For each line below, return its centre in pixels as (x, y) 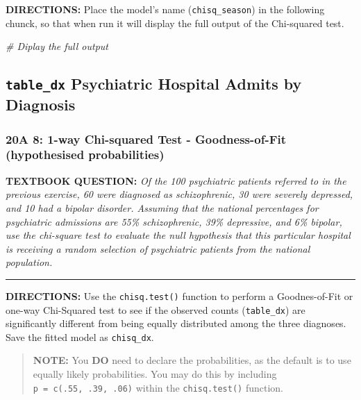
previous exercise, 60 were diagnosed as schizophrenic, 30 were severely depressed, (179, 194)
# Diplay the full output (57, 46)
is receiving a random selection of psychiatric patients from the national (158, 248)
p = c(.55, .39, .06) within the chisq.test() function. (158, 387)
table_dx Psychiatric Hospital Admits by (154, 84)
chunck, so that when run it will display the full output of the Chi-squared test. (175, 23)
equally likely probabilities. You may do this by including (155, 374)
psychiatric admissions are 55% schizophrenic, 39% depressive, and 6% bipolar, (174, 221)
